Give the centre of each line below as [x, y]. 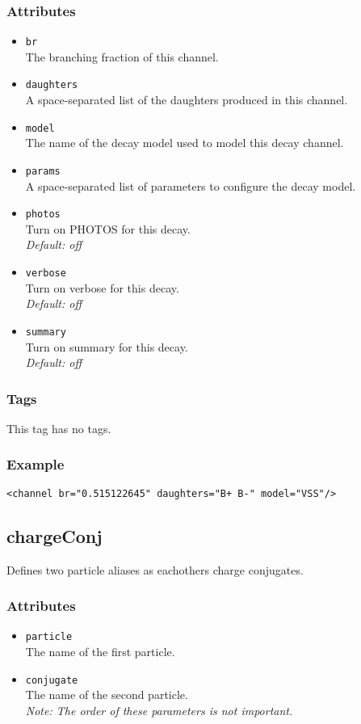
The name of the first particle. [100, 652]
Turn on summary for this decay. [107, 346]
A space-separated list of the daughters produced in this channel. [187, 100]
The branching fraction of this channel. [122, 56]
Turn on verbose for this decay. [102, 287]
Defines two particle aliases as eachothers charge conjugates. [155, 569]
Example [36, 464]
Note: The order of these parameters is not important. [159, 710]
